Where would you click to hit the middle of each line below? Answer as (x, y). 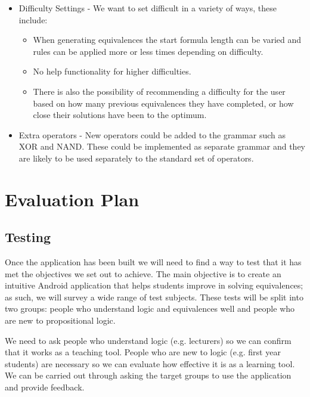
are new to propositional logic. (60, 320)
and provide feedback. (45, 387)
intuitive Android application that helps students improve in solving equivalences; (154, 285)
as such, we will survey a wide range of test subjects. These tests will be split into (154, 297)
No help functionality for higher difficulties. (112, 71)
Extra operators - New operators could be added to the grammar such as (152, 134)
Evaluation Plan (72, 199)
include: (33, 19)
